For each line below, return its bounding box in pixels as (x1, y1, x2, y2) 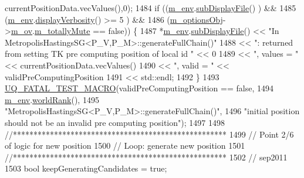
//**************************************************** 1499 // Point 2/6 (5, 128, 294, 140)
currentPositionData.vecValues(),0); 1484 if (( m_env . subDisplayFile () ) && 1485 (5, 2, 296, 13)
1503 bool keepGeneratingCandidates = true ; (5, 162, 167, 174)
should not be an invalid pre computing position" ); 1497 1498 (5, 116, 225, 128)
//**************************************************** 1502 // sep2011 (5, 150, 288, 163)
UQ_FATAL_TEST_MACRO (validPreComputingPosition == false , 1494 (5, 82, 273, 94)
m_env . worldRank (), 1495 (5, 93, 99, 105)
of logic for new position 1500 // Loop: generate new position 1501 (5, 139, 245, 152)
